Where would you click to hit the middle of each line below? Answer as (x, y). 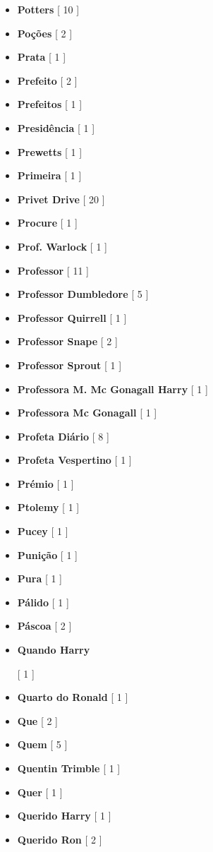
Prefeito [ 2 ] (47, 80)
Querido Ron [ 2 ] (60, 839)
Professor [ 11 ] (53, 270)
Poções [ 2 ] (45, 33)
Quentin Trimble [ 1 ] (69, 768)
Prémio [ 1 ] (45, 483)
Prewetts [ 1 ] (50, 151)
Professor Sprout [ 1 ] (69, 365)
